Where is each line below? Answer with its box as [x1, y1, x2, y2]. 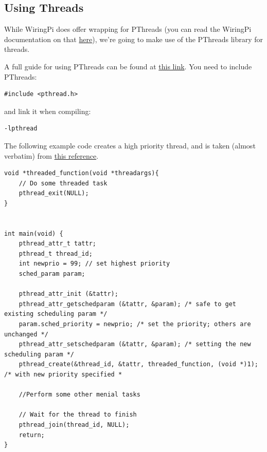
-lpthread [4, 125, 38, 133]
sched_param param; [19, 270, 85, 278]
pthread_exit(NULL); [19, 190, 89, 197]
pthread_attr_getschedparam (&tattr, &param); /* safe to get [19, 300, 237, 308]
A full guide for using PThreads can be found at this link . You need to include [4, 61, 252, 71]
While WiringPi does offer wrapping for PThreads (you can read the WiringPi [4, 24, 252, 34]
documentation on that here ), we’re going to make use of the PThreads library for [4, 33, 263, 44]
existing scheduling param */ [4, 310, 108, 318]
